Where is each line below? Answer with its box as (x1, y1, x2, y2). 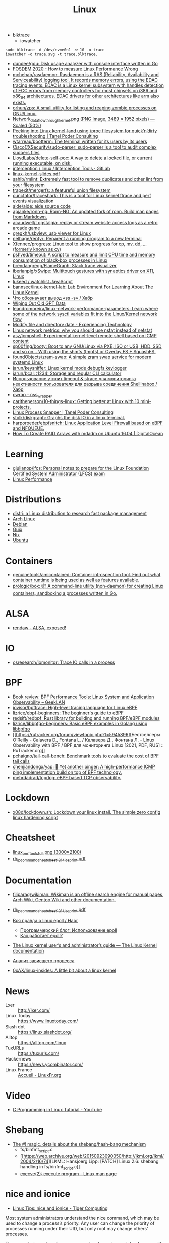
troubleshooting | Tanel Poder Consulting (12, 133, 98, 139)
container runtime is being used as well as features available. (12, 577, 140, 583)
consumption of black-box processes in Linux (12, 257, 108, 263)
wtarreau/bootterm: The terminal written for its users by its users (12, 138, 147, 144)
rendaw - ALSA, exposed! (12, 625, 67, 631)
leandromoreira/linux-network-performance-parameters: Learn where (12, 305, 158, 311)
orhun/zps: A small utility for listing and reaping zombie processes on (12, 105, 157, 111)
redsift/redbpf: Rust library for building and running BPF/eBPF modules (12, 715, 160, 721)
